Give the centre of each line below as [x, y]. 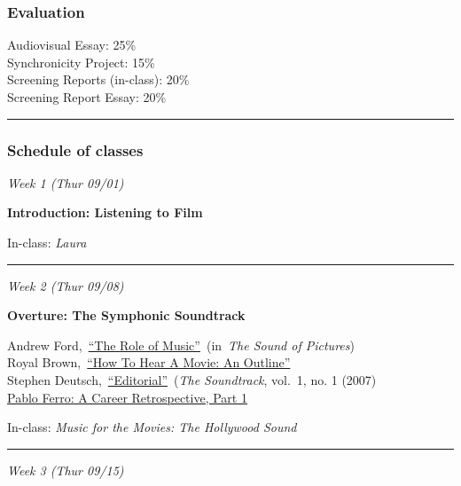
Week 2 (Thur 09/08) [66, 285]
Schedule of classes [75, 149]
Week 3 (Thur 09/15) [66, 470]
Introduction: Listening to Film [105, 212]
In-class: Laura [47, 242]
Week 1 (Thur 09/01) [66, 182]
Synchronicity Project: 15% [81, 62]
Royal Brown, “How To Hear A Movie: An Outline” [149, 362]
